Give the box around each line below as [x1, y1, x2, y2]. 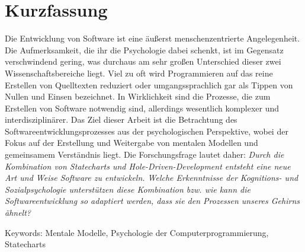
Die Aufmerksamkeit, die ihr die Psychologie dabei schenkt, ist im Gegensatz [5, 43, 284, 56]
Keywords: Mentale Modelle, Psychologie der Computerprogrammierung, [5, 226, 269, 238]
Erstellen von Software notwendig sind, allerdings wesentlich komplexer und [5, 101, 280, 114]
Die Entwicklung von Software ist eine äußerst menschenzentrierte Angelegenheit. [5, 32, 300, 44]
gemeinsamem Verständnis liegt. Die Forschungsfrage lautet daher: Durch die [5, 148, 284, 161]
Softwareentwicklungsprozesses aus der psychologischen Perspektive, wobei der [5, 125, 288, 137]
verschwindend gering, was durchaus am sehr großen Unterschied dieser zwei [5, 55, 281, 68]
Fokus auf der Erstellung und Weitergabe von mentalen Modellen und [5, 136, 258, 149]
